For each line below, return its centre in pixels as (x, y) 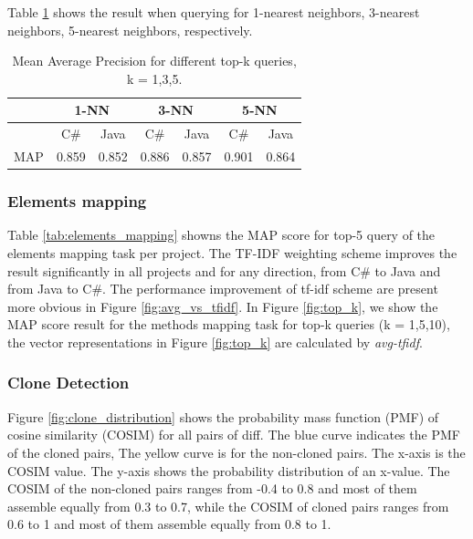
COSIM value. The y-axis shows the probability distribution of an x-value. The (229, 470)
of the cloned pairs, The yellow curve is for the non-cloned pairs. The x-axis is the (236, 452)
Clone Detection (68, 383)
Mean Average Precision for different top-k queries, (154, 61)
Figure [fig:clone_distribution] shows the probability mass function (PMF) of (223, 416)
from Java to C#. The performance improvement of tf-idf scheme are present (223, 289)
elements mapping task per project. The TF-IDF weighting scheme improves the (232, 252)
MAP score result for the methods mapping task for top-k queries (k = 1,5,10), (229, 324)
